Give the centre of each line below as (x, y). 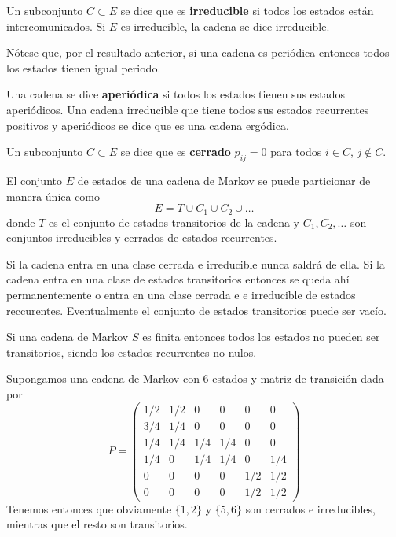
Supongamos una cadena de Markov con (103, 378)
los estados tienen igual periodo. (84, 67)
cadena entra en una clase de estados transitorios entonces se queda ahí (178, 279)
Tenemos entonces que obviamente (89, 508)
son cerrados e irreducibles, (310, 508)
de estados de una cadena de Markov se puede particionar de (224, 180)
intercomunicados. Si (56, 26)
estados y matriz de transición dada (298, 378)
